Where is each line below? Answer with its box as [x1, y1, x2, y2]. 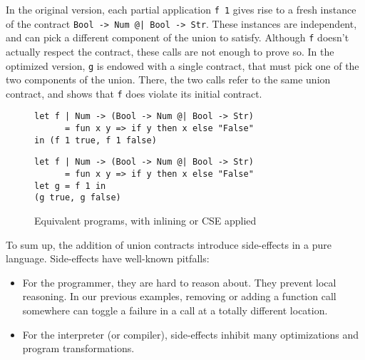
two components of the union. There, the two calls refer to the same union [6, 72, 331, 87]
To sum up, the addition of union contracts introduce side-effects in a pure [6, 237, 331, 252]
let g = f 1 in [34, 180, 106, 191]
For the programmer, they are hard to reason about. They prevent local [22, 274, 336, 289]
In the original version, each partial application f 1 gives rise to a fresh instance [6, 2, 356, 16]
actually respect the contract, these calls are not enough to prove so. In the [6, 43, 334, 58]
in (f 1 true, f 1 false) [34, 135, 157, 145]
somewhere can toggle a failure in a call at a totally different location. [22, 303, 328, 318]
